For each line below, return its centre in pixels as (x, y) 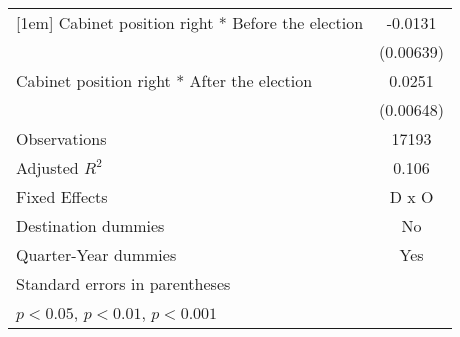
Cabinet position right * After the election (164, 80)
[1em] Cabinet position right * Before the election (190, 22)
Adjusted (47, 167)
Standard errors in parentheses (123, 283)
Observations (61, 138)
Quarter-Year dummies (96, 254)
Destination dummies (90, 225)
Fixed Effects (62, 196)
